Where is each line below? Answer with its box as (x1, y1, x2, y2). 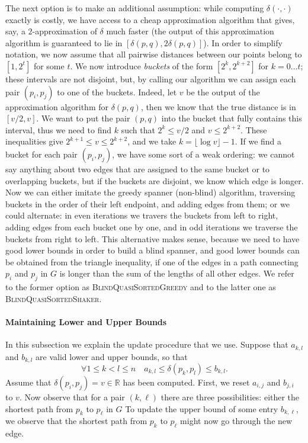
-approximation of (32, 25, 97, 37)
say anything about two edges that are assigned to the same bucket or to (5, 162, 270, 175)
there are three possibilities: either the (161, 390, 300, 403)
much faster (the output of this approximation (106, 25, 274, 37)
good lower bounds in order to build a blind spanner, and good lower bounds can (5, 244, 300, 256)
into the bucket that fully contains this (161, 112, 302, 124)
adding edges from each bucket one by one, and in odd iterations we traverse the (5, 220, 298, 233)
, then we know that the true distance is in (140, 100, 296, 113)
